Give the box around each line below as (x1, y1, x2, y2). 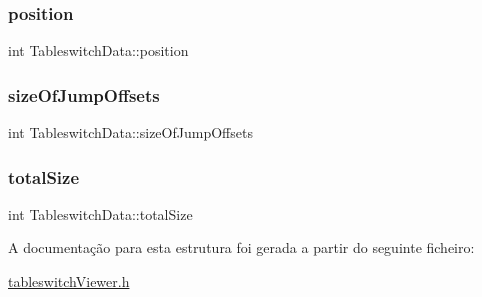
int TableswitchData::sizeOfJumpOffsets (8, 122, 253, 143)
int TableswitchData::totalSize (8, 203, 193, 224)
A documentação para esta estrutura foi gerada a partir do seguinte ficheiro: (8, 237, 475, 258)
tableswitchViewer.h (8, 271, 130, 292)
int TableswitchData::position (8, 40, 189, 61)
